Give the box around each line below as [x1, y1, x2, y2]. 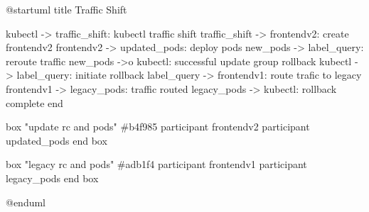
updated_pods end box [6, 133, 107, 147]
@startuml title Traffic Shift [6, 2, 127, 16]
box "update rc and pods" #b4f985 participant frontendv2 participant [6, 119, 310, 134]
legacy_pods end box [6, 170, 99, 185]
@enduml [6, 194, 46, 209]
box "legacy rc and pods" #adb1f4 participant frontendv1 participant [6, 157, 307, 172]
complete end [6, 95, 63, 110]
